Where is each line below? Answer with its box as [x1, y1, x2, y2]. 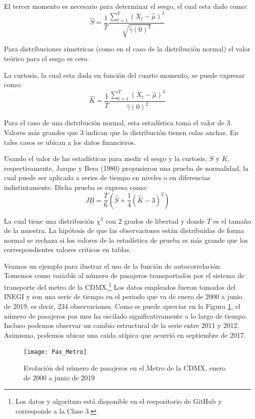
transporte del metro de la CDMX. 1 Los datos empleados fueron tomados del [4, 280, 236, 292]
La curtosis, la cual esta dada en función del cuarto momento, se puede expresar [4, 70, 245, 80]
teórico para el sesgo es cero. [4, 53, 89, 63]
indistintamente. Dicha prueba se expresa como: [4, 182, 148, 192]
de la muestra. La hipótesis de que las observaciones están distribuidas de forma [4, 225, 244, 235]
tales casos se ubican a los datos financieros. [4, 137, 136, 147]
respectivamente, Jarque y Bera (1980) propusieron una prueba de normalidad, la [4, 163, 249, 173]
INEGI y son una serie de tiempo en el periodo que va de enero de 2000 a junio [4, 291, 242, 302]
